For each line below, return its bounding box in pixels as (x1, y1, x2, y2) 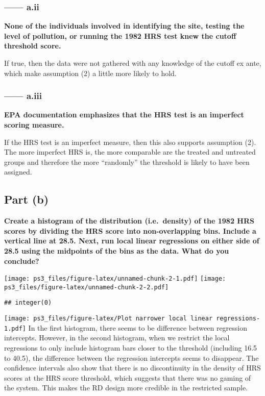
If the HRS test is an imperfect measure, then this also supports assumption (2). (4, 136, 256, 147)
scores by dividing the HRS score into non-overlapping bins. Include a (4, 225, 256, 236)
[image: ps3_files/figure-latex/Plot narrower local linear (4, 315, 213, 323)
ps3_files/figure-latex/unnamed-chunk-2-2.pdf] (4, 283, 169, 291)
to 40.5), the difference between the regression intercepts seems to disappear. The (4, 352, 259, 363)
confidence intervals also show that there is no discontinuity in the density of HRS (4, 362, 261, 373)
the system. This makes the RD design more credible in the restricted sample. (4, 382, 248, 393)
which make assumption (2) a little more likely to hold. (4, 67, 177, 78)
